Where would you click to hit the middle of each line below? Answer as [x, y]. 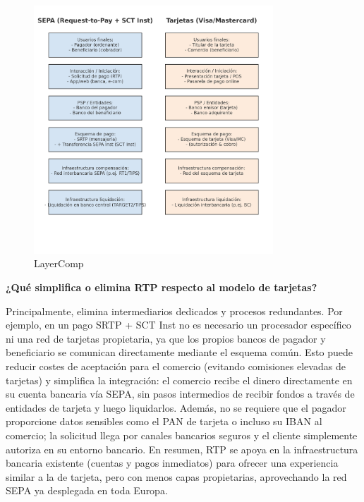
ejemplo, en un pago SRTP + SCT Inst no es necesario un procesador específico [178, 325]
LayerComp [59, 263]
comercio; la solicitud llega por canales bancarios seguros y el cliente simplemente [182, 435]
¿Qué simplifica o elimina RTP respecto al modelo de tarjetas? [162, 287]
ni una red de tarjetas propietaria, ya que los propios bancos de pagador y [166, 338]
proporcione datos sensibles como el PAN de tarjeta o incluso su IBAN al [164, 421]
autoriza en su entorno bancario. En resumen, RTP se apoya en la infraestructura [182, 449]
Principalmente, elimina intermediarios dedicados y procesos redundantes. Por [174, 311]
